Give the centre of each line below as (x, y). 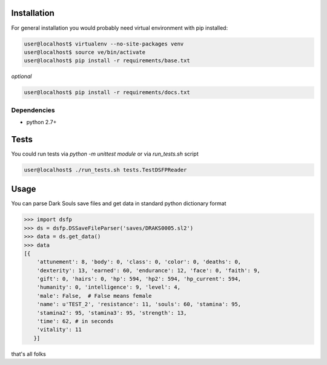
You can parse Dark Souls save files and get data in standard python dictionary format (119, 203)
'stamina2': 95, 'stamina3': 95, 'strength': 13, (112, 313)
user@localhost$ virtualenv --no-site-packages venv (104, 44)
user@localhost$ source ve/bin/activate (84, 52)
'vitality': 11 (59, 330)
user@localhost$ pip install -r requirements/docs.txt (107, 93)
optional (21, 76)
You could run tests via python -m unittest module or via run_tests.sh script (105, 154)
